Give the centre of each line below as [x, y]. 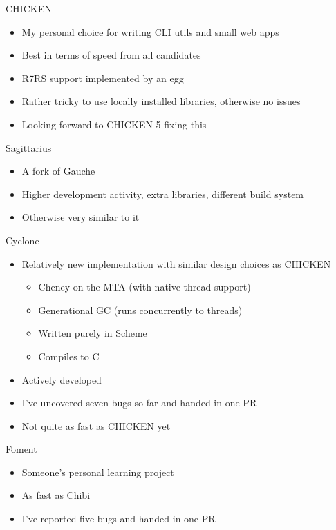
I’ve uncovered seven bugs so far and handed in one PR [139, 403]
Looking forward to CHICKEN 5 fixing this [114, 124]
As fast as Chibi [56, 495]
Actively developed [62, 379]
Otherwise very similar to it [81, 217]
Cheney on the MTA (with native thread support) [144, 287]
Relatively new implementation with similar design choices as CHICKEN [176, 263]
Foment [21, 449]
